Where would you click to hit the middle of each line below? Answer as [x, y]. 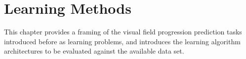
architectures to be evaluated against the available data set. [94, 51]
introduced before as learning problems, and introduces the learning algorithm [122, 41]
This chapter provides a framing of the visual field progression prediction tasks [123, 32]
